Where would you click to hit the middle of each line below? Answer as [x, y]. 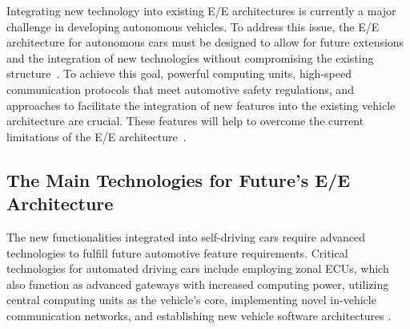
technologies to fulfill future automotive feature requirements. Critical [177, 252]
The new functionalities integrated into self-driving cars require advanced [186, 236]
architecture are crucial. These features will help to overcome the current [185, 121]
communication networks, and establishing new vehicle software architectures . [199, 315]
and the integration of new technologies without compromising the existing [190, 57]
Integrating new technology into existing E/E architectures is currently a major [201, 10]
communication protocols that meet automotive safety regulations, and [180, 89]
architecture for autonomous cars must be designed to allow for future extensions [205, 42]
